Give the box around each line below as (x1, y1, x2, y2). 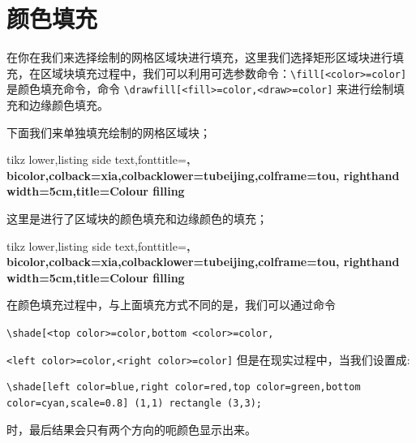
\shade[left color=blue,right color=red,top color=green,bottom (6, 381, 361, 394)
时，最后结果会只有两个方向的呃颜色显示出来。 (6, 421, 256, 438)
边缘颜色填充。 (28, 97, 109, 114)
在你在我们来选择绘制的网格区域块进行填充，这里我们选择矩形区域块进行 (6, 49, 392, 66)
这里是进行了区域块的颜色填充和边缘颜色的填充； (6, 210, 268, 226)
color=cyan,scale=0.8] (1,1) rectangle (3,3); (6, 397, 262, 409)
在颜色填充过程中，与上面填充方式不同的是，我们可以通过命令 (6, 296, 336, 313)
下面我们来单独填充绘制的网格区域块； (6, 123, 211, 140)
